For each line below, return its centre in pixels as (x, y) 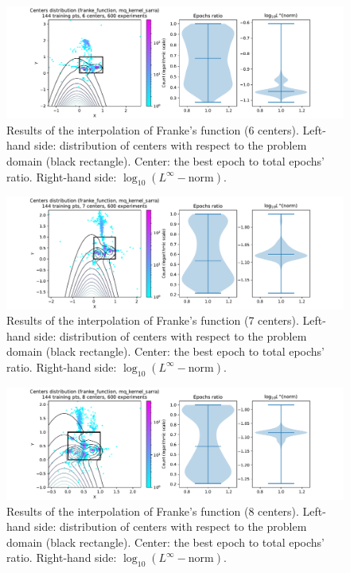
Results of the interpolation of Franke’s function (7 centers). (153, 320)
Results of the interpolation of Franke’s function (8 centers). (153, 511)
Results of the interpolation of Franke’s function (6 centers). (153, 129)
